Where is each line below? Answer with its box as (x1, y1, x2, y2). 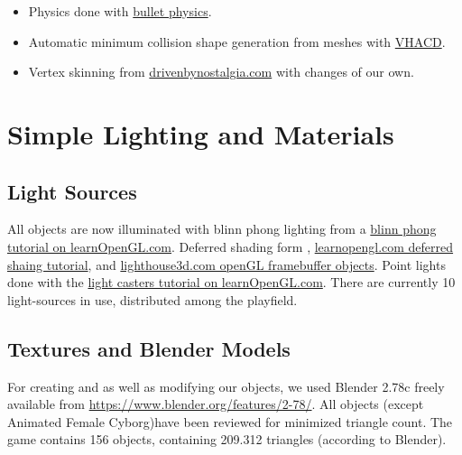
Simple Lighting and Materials (7, 115, 394, 152)
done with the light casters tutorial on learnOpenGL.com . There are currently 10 (7, 273, 456, 292)
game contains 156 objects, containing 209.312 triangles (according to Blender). (7, 430, 447, 449)
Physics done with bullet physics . (28, 2, 212, 20)
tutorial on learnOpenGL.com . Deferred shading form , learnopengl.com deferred (7, 237, 454, 255)
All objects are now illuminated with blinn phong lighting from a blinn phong (7, 219, 437, 238)
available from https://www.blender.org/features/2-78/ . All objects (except (7, 395, 424, 413)
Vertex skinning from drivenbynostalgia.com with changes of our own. (28, 62, 414, 81)
